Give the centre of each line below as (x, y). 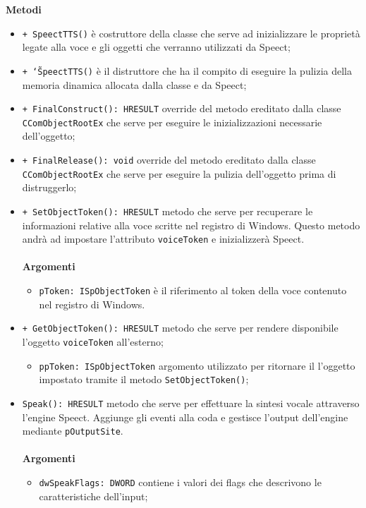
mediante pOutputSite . (73, 431)
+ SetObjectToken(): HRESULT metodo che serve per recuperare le (167, 211)
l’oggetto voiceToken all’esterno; (93, 341)
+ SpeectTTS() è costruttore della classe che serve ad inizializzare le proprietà (191, 33)
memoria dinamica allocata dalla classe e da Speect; (134, 84)
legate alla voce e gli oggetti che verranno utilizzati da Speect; (156, 47)
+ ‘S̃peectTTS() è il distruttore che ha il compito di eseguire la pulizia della (187, 70)
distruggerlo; (49, 187)
